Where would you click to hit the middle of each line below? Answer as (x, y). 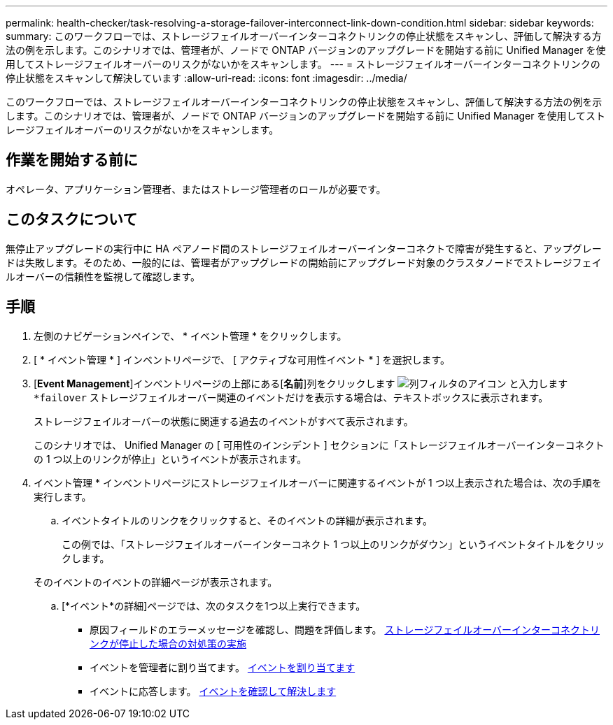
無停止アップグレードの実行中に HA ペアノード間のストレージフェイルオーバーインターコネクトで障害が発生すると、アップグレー (304, 248)
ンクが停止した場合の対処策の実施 (168, 643)
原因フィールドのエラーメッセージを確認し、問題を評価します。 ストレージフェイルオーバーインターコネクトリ (345, 629)
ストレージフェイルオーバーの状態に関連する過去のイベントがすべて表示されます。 (224, 421)
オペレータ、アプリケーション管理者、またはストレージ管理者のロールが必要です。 (196, 189)
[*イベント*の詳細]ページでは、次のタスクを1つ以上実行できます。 (214, 605)
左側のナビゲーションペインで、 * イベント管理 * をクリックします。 (190, 336)
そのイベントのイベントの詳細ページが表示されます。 (156, 582)
